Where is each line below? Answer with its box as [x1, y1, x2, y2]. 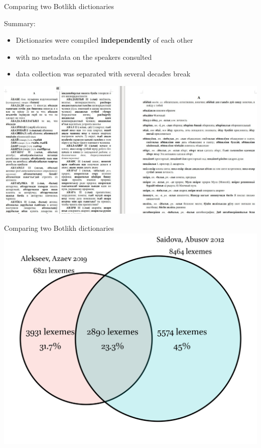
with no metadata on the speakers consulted [16, 51, 152, 62]
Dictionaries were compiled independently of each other [16, 35, 193, 45]
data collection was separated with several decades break [16, 68, 191, 79]
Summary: [4, 18, 36, 28]
